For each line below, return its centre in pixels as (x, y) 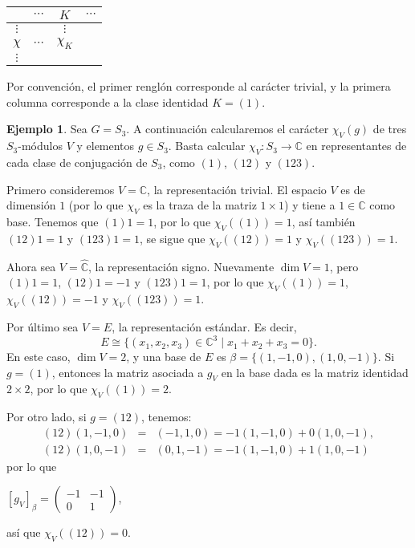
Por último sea (43, 326)
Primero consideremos (61, 189)
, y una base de (164, 357)
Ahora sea (31, 266)
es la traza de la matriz (200, 205)
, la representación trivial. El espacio (237, 189)
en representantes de (356, 146)
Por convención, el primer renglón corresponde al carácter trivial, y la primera (199, 86)
